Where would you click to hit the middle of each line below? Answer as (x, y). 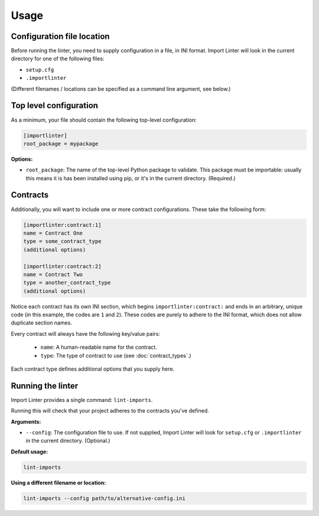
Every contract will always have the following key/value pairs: (86, 333)
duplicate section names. (41, 323)
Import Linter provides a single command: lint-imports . (82, 400)
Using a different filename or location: (58, 482)
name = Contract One (53, 233)
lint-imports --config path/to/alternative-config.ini (104, 498)
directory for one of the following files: (58, 59)
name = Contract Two (53, 274)
